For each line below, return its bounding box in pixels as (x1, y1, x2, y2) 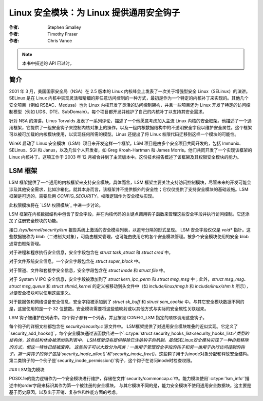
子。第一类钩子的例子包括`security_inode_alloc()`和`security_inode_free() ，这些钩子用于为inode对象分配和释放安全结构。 (9, 351, 252, 357)
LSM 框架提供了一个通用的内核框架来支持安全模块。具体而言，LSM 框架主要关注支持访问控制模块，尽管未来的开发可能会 (9, 179, 251, 185)
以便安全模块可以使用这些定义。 (9, 290, 73, 296)
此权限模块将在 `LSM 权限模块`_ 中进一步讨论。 (9, 202, 103, 208)
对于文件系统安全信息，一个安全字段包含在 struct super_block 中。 (9, 258, 143, 264)
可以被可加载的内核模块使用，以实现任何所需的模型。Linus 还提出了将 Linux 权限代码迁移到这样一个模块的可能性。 (9, 132, 239, 137)
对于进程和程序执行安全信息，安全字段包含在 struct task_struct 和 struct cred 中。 (9, 249, 173, 255)
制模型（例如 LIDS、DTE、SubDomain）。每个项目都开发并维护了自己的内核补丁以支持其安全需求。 (9, 109, 207, 115)
